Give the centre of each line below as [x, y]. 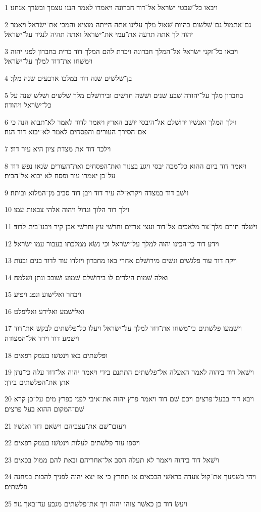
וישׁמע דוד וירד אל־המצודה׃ [42, 338]
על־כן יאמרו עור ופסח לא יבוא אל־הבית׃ [60, 175]
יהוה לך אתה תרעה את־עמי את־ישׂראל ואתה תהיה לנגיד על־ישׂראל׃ [99, 34]
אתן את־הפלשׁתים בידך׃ [37, 381]
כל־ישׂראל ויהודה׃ [28, 105]
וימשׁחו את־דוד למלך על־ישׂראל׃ [49, 61]
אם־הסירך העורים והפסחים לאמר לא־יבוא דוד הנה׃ [75, 132]
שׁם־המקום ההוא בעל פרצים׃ [44, 409]
